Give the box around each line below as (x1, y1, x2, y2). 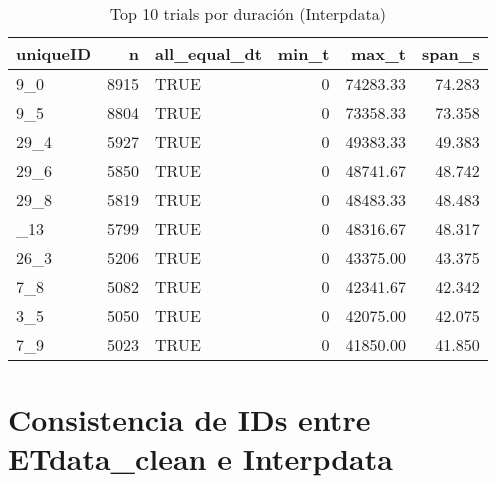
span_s (421, 42, 480, 65)
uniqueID (16, 42, 92, 65)
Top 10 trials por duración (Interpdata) (109, 2, 387, 25)
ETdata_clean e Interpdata (8, 438, 393, 479)
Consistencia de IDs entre (8, 399, 371, 440)
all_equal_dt (155, 42, 262, 65)
